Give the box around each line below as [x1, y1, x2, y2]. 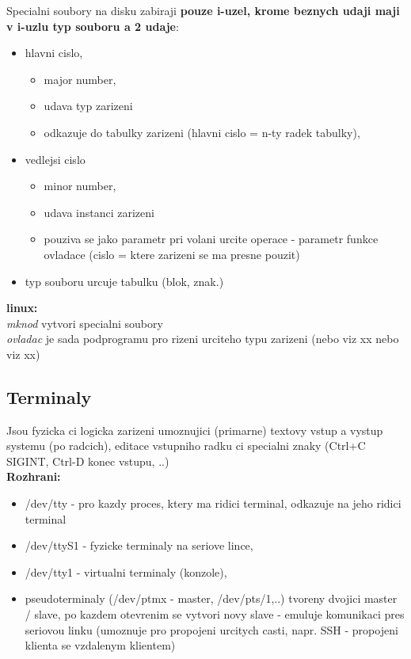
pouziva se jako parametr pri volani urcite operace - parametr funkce [44, 230, 379, 247]
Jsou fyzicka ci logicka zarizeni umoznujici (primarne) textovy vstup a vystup [6, 421, 383, 438]
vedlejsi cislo [25, 150, 86, 167]
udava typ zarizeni [44, 97, 133, 114]
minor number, [44, 177, 116, 194]
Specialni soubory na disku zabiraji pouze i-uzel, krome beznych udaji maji [6, 2, 400, 18]
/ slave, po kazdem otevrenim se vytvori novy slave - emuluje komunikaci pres [25, 606, 405, 623]
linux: [6, 299, 38, 316]
